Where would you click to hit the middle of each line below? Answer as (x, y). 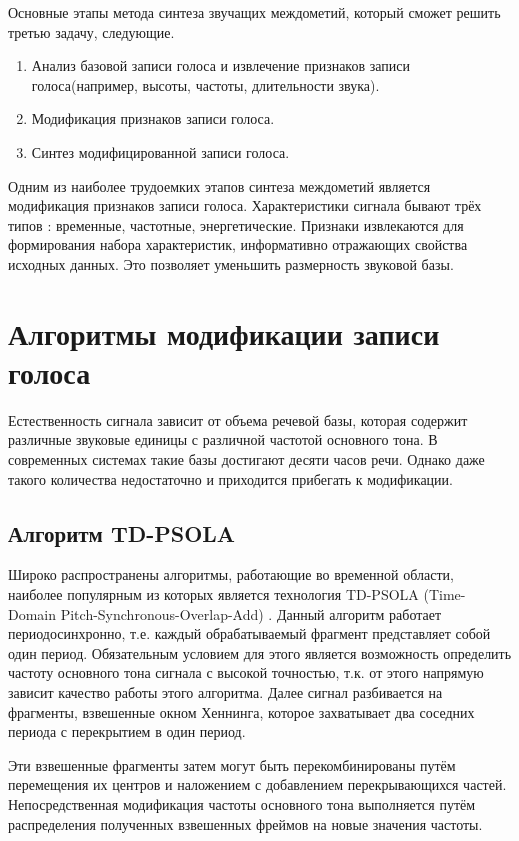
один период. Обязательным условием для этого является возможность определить (260, 652)
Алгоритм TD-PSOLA (122, 532)
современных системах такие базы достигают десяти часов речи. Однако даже (246, 459)
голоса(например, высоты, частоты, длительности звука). (205, 84)
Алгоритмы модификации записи (224, 332)
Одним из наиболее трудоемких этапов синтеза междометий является (219, 185)
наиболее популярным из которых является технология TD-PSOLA (213, 594)
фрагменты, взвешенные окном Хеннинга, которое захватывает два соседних (241, 711)
